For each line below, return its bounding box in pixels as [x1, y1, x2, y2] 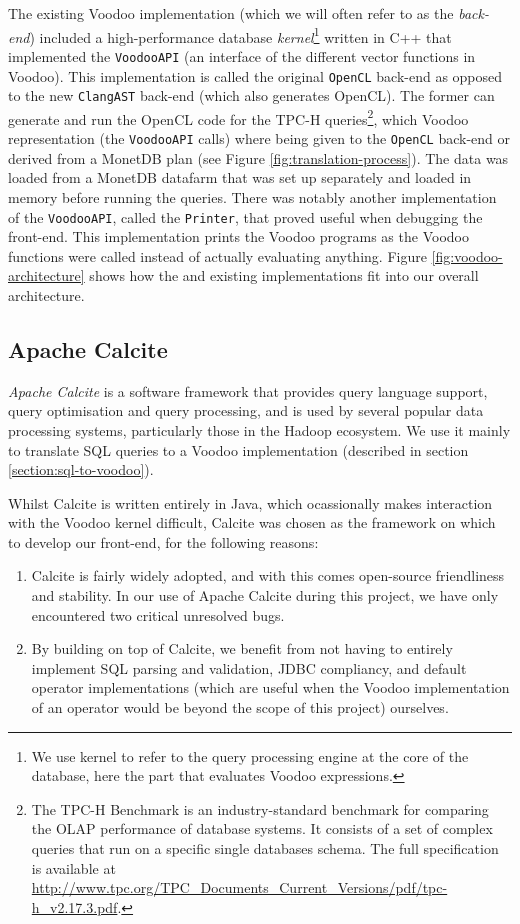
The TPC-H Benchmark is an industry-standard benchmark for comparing [31, 798, 489, 819]
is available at [31, 857, 116, 878]
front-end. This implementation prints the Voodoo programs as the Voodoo [8, 226, 469, 247]
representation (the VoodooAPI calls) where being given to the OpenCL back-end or [8, 128, 511, 149]
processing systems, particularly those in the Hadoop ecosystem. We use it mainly [8, 419, 511, 440]
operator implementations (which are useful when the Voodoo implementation [31, 677, 510, 698]
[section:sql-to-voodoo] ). [8, 459, 154, 480]
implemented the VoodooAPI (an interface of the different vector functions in [8, 45, 476, 66]
